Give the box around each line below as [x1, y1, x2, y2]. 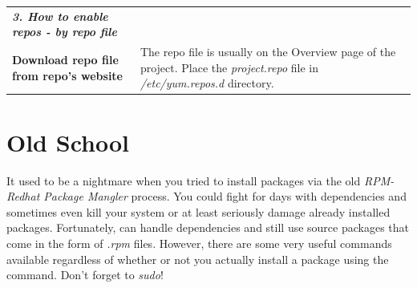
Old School [6, 125, 129, 158]
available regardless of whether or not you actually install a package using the [6, 250, 389, 267]
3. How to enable [12, 7, 108, 24]
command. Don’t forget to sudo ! [6, 266, 164, 283]
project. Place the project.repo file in [140, 59, 318, 75]
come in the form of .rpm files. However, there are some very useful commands [6, 234, 392, 251]
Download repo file [12, 51, 119, 67]
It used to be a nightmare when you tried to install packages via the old [6, 172, 361, 189]
